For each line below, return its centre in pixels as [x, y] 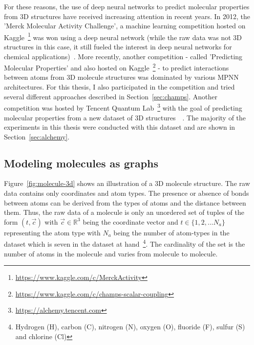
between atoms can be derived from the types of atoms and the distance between [125, 202]
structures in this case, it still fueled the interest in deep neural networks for [118, 47]
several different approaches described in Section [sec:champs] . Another [111, 96]
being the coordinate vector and [130, 221]
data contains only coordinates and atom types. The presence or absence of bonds [127, 193]
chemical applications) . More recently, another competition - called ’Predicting [123, 56]
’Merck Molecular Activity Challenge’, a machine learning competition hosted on [125, 26]
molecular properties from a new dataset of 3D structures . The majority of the [125, 117]
